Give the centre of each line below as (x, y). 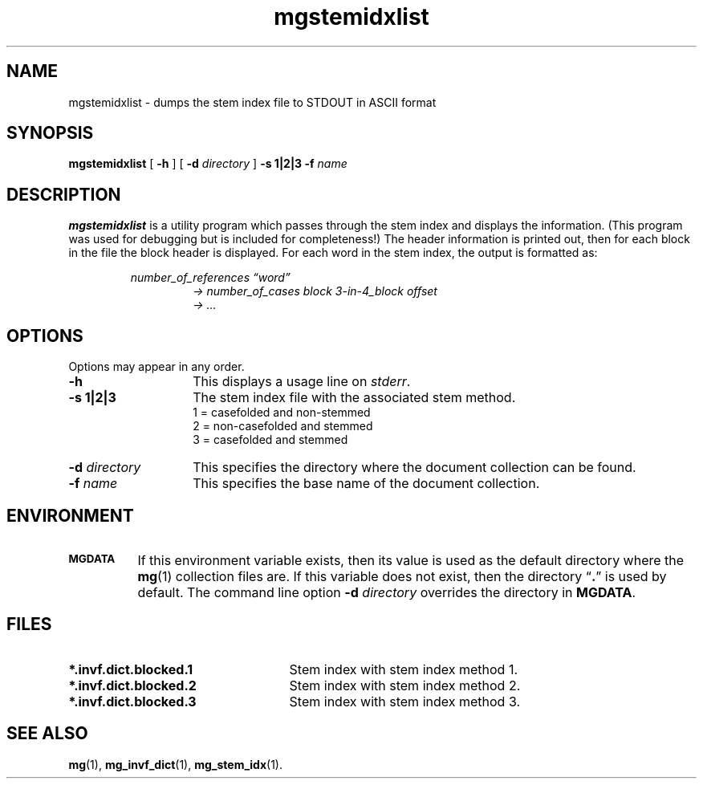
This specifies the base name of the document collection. (366, 484)
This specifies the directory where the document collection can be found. (414, 468)
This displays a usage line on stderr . (302, 382)
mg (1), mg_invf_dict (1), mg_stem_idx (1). (176, 764)
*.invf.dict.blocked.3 (132, 701)
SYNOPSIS (50, 133)
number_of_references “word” (210, 278)
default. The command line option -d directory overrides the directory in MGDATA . (387, 592)
